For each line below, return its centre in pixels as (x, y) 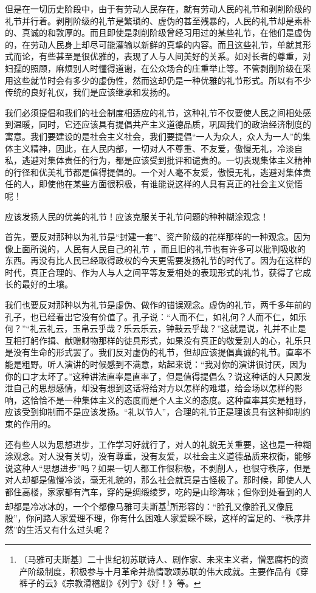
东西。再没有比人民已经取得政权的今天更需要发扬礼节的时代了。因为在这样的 (158, 260)
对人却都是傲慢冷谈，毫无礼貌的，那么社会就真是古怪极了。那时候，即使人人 (158, 480)
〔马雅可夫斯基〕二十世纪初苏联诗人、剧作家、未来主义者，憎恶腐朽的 (160, 559)
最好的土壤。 (47, 284)
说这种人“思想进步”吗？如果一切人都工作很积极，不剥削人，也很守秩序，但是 (158, 468)
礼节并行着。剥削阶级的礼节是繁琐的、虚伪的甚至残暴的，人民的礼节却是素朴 (158, 20)
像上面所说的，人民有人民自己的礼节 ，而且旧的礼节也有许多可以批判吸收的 (155, 248)
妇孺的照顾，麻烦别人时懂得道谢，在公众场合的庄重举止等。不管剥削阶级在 (154, 68)
